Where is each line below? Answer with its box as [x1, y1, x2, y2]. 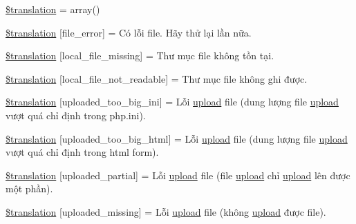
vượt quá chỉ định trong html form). [6, 145, 159, 159]
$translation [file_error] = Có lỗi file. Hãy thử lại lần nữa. [6, 25, 252, 39]
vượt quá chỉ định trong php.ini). [6, 108, 146, 122]
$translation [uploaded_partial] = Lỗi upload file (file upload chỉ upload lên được [6, 167, 350, 182]
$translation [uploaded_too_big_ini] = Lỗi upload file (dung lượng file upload [6, 94, 339, 109]
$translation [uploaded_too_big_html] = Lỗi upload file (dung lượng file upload [6, 131, 348, 145]
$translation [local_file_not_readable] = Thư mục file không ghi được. [6, 71, 308, 85]
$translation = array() [6, 2, 100, 16]
